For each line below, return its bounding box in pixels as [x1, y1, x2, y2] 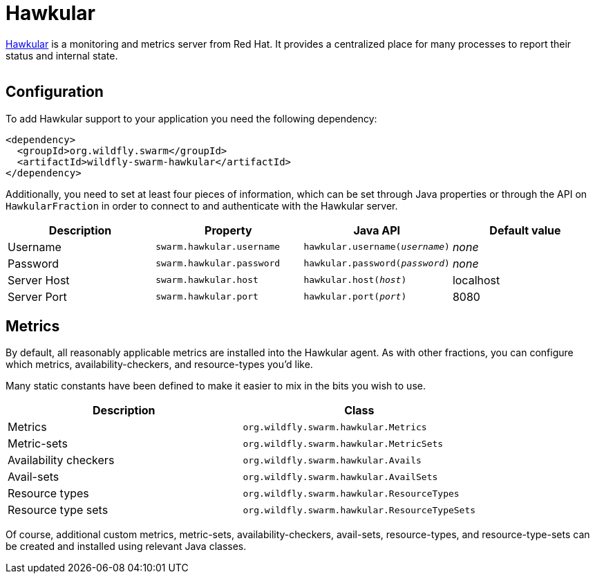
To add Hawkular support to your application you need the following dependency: [6, 112, 377, 125]
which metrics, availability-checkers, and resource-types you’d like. [6, 358, 313, 371]
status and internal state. [6, 49, 118, 62]
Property [205, 223, 252, 237]
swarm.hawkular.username [155, 241, 281, 252]
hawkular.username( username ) [303, 241, 450, 252]
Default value [489, 223, 561, 237]
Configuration [6, 83, 104, 101]
